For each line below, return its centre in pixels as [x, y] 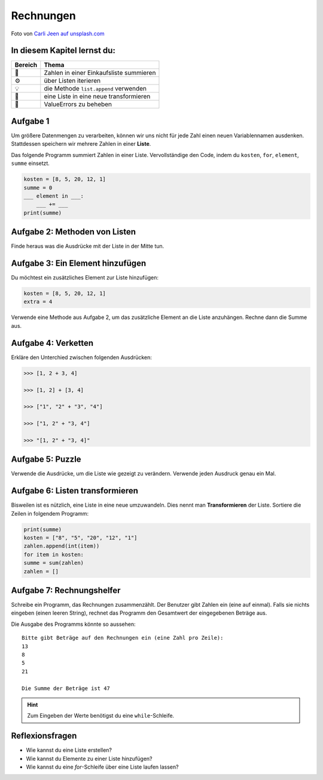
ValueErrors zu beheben [78, 104]
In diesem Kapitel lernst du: [63, 51]
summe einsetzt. [31, 163]
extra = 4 [38, 302]
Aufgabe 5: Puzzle [46, 460]
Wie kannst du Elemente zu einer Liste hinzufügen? [89, 758]
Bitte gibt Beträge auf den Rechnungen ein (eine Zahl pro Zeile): [123, 638]
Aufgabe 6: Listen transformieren [75, 491]
